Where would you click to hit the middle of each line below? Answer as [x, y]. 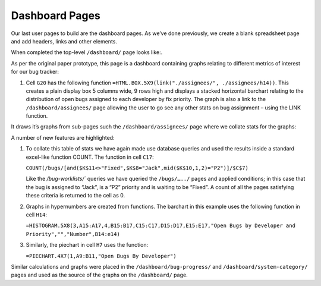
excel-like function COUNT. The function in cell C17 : [90, 157]
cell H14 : [37, 215]
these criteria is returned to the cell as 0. [75, 196]
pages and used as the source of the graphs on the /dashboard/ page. [99, 275]
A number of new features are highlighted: [63, 137]
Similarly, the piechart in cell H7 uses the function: [87, 245]
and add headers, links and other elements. [64, 41]
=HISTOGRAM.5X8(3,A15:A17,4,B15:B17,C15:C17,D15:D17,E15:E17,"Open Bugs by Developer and [160, 226]
